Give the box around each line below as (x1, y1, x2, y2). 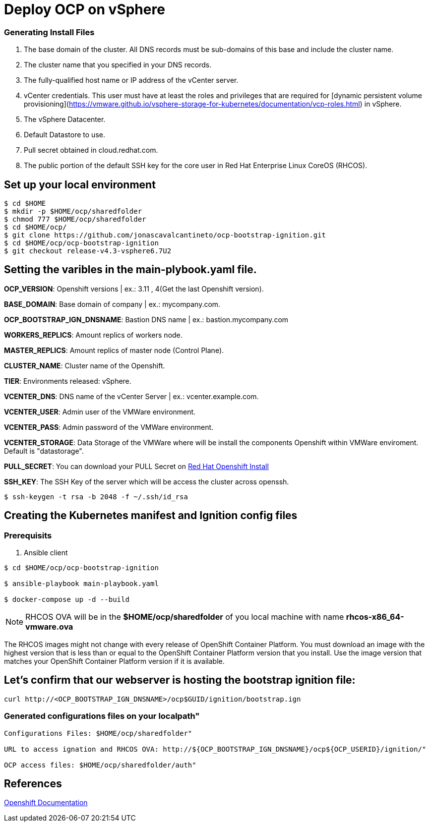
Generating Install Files (4, 27, 95, 37)
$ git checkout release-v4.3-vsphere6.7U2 (4, 246, 172, 255)
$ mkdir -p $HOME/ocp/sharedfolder (4, 207, 142, 215)
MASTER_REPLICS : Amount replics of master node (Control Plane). (4, 346, 224, 354)
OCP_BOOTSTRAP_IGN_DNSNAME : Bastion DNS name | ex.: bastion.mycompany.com (4, 315, 289, 324)
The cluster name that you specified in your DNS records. (24, 60, 212, 69)
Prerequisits (4, 530, 52, 540)
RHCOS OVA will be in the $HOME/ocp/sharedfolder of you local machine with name (25, 612, 344, 622)
